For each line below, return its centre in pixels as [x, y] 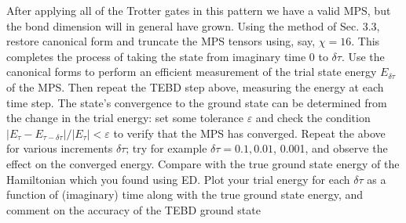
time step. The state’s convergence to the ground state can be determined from [197, 102]
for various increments [60, 148]
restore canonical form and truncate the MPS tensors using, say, [161, 41]
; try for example [166, 148]
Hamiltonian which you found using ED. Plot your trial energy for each [178, 179]
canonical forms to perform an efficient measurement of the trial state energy [192, 72]
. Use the [363, 56]
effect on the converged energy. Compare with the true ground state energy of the [203, 163]
